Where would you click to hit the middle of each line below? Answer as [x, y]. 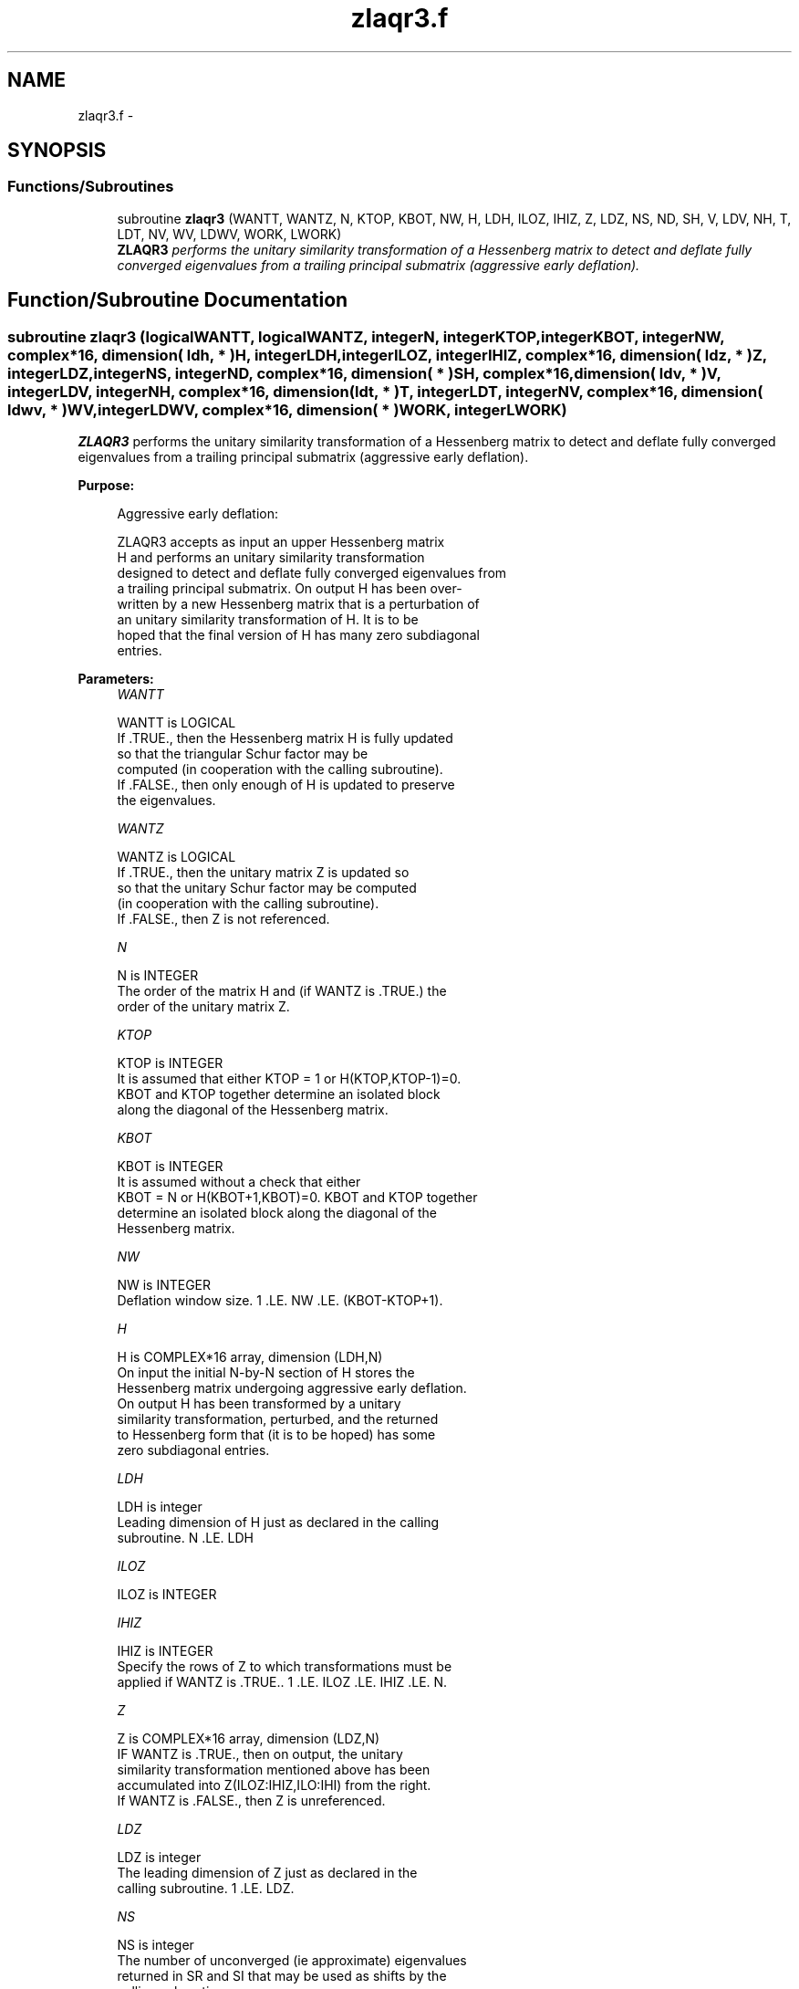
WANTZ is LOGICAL [176, 857]
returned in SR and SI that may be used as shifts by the [282, 1976]
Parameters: [116, 679]
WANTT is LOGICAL [176, 723]
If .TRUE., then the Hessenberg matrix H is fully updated [285, 738]
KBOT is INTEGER [170, 1167]
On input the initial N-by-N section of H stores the [266, 1373]
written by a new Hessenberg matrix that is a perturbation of [298, 604]
